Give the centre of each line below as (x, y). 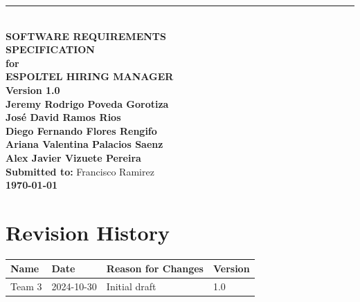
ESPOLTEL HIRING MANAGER (90, 76)
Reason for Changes (155, 268)
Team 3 (26, 286)
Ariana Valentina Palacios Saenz (84, 144)
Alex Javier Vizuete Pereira (73, 157)
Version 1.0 (33, 89)
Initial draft (131, 286)
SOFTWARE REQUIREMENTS (86, 36)
